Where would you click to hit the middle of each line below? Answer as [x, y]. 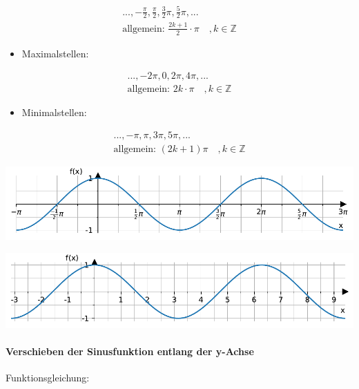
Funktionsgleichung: [48, 378]
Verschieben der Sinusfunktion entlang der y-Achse [130, 351]
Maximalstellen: [55, 53]
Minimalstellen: [54, 112]
